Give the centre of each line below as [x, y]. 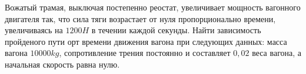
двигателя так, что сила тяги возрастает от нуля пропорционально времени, [140, 18]
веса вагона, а [277, 53]
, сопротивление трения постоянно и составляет [145, 53]
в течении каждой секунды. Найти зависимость [176, 30]
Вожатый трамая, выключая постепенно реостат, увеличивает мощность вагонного [153, 7]
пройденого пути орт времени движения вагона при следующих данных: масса [146, 41]
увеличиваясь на [34, 30]
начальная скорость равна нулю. [62, 64]
